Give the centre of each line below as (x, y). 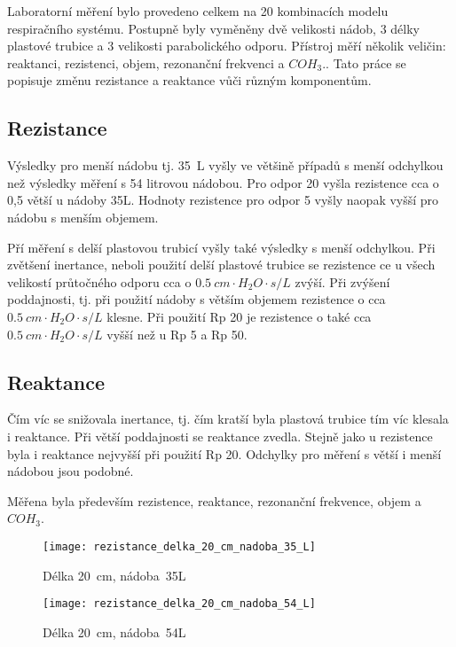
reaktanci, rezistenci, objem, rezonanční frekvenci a (146, 62)
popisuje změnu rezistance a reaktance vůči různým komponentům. (189, 80)
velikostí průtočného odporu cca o (99, 281)
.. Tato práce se (364, 62)
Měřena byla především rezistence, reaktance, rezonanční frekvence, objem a (214, 500)
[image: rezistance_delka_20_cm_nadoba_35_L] (179, 546)
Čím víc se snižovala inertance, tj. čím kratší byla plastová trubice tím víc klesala (228, 419)
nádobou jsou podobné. (71, 471)
